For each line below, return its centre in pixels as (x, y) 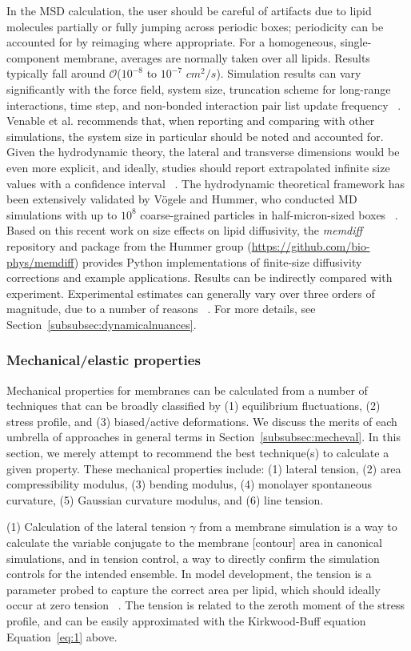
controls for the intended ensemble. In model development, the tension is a (189, 574)
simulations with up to (62, 214)
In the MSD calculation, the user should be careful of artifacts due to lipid (189, 10)
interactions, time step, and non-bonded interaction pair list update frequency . (204, 104)
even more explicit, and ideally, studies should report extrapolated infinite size (198, 167)
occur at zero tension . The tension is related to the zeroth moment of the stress (205, 605)
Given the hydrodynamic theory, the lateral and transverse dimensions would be (203, 152)
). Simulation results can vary (289, 73)
